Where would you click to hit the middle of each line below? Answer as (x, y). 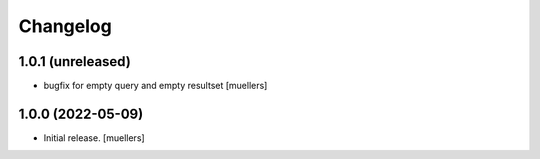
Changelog (65, 26)
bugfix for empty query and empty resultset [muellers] (155, 86)
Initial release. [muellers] (94, 137)
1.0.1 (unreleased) (75, 61)
